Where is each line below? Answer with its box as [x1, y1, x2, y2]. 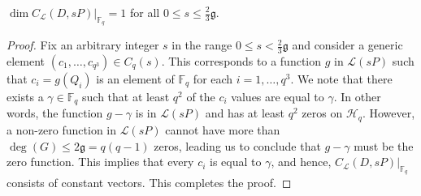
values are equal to [231, 88, 324, 105]
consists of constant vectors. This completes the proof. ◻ [7, 174, 292, 191]
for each [193, 70, 233, 87]
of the [186, 88, 215, 105]
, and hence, [271, 153, 332, 170]
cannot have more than [165, 121, 280, 138]
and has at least [205, 104, 285, 121]
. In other [333, 88, 381, 105]
